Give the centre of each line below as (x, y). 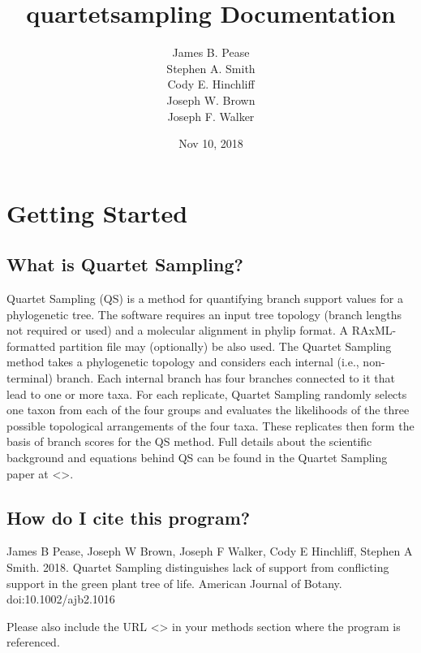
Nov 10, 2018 (211, 143)
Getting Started (97, 212)
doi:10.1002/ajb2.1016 (61, 599)
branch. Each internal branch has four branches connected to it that (226, 378)
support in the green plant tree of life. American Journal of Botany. (174, 583)
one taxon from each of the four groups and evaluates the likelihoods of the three (208, 410)
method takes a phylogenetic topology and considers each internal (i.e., (183, 362)
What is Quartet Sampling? (125, 264)
